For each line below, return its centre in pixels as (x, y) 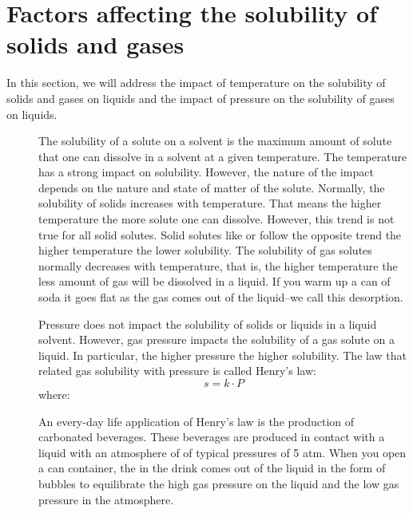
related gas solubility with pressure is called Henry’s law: (177, 371)
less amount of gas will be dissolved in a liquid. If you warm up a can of (214, 281)
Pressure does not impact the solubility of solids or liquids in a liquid (208, 324)
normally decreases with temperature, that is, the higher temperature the (218, 265)
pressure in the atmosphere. (106, 499)
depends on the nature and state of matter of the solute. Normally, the (212, 187)
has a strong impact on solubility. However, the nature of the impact (206, 172)
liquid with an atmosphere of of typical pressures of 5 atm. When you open (222, 452)
